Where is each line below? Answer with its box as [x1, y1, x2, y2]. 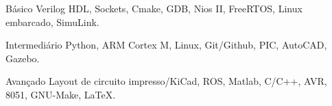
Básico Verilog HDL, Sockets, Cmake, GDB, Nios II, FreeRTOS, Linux [5, 1, 303, 15]
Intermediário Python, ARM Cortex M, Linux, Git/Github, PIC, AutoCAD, [5, 38, 327, 52]
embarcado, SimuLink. [5, 14, 99, 29]
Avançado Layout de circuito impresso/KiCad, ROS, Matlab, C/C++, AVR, [5, 74, 327, 88]
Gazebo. [5, 51, 40, 65]
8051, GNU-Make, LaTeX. [5, 87, 116, 101]
